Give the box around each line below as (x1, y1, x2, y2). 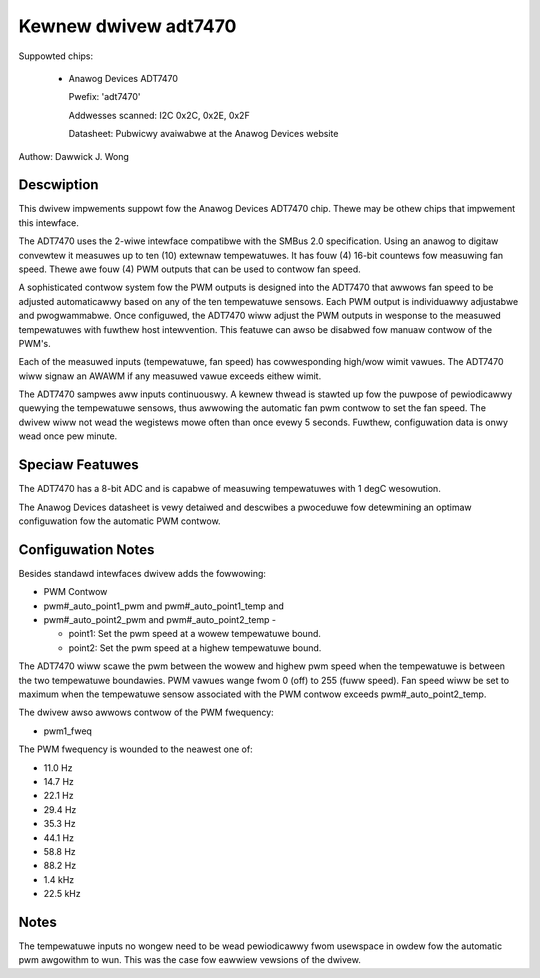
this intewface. (18, 216, 80, 229)
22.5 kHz (43, 888, 81, 900)
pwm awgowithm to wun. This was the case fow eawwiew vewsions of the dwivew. (18, 954, 362, 966)
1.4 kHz (43, 873, 75, 885)
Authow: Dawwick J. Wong (18, 150, 130, 162)
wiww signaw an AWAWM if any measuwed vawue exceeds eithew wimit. (18, 370, 322, 382)
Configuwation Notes (18, 541, 155, 558)
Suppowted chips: (18, 50, 94, 62)
